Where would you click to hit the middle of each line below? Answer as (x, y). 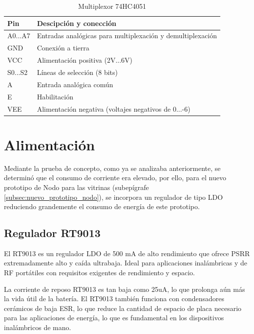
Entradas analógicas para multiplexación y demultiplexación (127, 36)
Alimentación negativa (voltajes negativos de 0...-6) (114, 108)
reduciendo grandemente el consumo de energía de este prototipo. (102, 206)
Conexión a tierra (63, 48)
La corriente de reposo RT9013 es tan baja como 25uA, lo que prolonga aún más (125, 289)
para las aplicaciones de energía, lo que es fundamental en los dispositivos (114, 318)
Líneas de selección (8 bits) (77, 72)
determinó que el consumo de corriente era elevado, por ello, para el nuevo (115, 178)
